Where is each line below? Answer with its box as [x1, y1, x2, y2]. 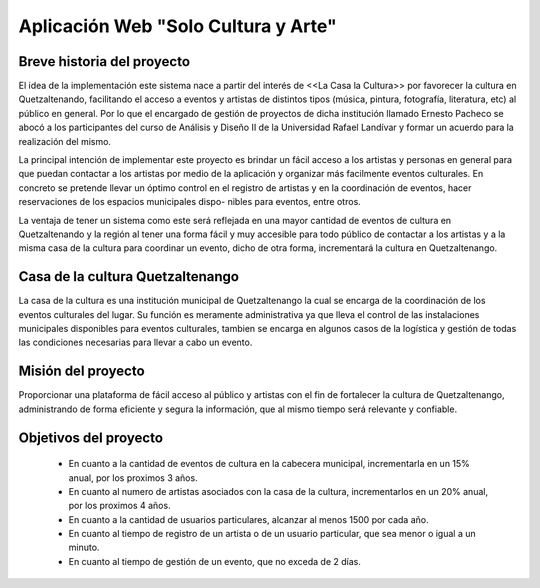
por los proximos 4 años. [68, 500, 171, 512]
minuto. [68, 541, 100, 554]
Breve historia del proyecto [18, 53, 190, 70]
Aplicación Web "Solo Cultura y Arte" [18, 15, 337, 37]
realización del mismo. [18, 135, 112, 147]
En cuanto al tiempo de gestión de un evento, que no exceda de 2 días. [68, 555, 362, 567]
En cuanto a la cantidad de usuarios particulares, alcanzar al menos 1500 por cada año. [68, 513, 429, 525]
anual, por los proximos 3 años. [68, 471, 199, 484]
